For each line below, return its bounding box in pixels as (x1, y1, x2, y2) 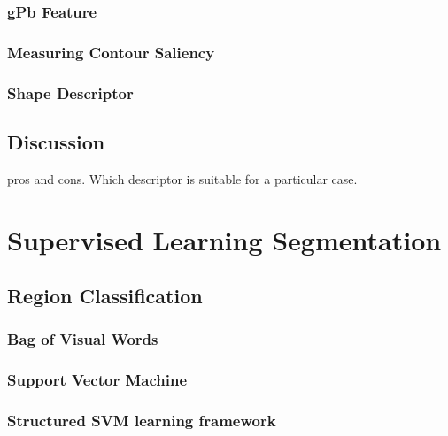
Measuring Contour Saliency (7, 41, 215, 63)
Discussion (7, 127, 105, 155)
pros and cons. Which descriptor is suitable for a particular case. (7, 169, 358, 187)
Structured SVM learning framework (7, 409, 276, 432)
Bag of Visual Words (7, 328, 158, 350)
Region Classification (7, 282, 203, 310)
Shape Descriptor (7, 81, 134, 103)
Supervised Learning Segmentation (7, 221, 442, 257)
